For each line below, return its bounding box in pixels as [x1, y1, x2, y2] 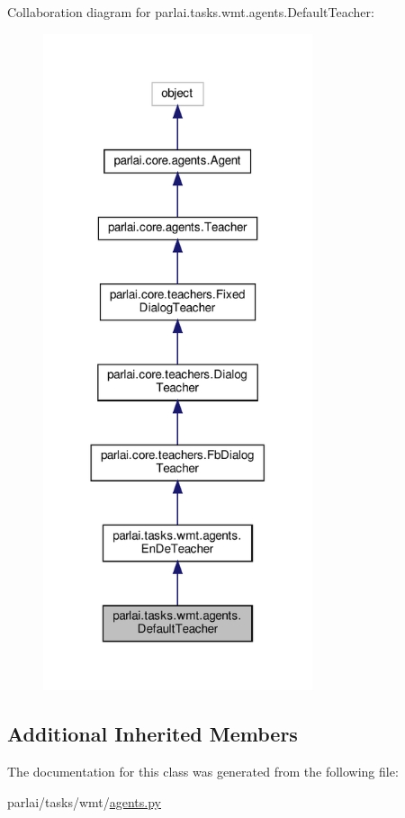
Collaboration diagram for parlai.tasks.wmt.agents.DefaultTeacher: [7, 3, 374, 21]
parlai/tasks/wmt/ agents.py [7, 792, 161, 811]
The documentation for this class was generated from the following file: [7, 762, 399, 781]
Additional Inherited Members [7, 720, 298, 748]
